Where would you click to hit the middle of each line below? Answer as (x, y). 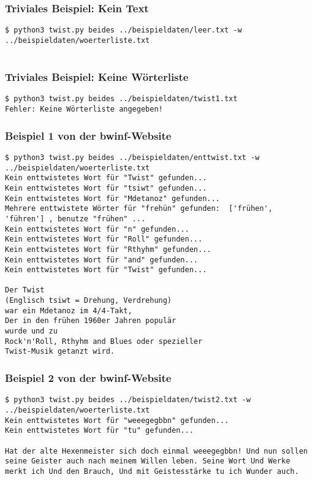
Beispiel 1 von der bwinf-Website (88, 135)
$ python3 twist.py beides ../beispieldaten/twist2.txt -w (128, 400)
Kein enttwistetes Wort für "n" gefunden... (97, 229)
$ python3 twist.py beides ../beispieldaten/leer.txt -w (124, 30)
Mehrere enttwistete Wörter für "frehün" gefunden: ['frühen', (139, 209)
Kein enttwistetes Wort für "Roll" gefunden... (104, 239)
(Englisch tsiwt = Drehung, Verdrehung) (89, 301)
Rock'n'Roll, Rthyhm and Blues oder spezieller (104, 341)
